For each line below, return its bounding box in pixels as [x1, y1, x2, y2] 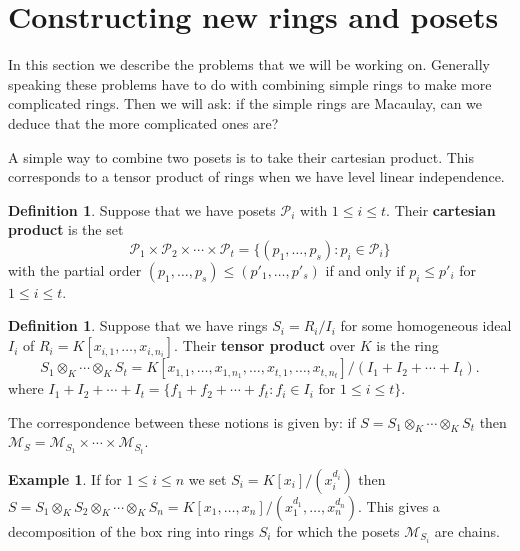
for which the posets [276, 520, 400, 541]
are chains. [434, 520, 500, 541]
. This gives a [358, 495, 440, 516]
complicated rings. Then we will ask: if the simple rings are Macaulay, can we [8, 93, 483, 114]
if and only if [325, 259, 405, 280]
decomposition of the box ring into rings [8, 520, 255, 541]
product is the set [8, 219, 124, 240]
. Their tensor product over [174, 335, 356, 356]
